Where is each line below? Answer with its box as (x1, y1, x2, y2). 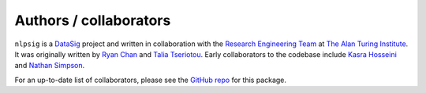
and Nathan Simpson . (14, 61, 85, 70)
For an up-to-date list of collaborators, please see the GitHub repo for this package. (14, 75, 287, 84)
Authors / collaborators (14, 12, 171, 29)
